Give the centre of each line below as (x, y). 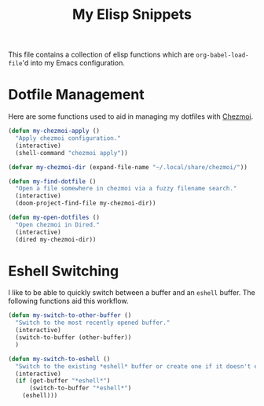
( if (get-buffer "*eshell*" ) (63, 381)
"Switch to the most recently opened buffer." (93, 323)
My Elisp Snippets (132, 15)
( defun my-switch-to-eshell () (59, 359)
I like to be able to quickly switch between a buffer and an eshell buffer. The (132, 293)
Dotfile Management (76, 95)
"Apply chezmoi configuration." (68, 138)
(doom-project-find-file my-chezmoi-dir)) (86, 203)
